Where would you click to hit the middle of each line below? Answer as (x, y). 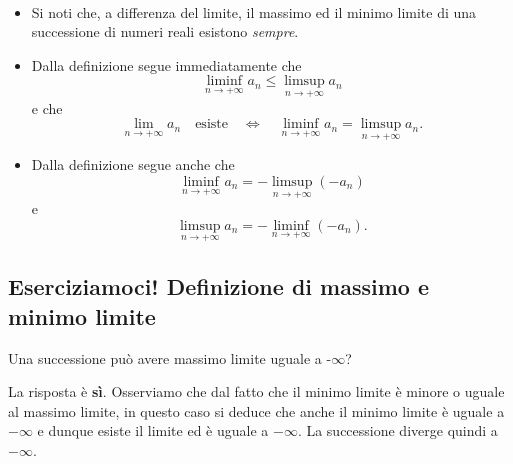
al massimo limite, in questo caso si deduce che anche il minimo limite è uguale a (256, 410)
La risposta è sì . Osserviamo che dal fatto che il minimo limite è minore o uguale (256, 391)
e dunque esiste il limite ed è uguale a (153, 430)
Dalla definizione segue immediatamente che (166, 64)
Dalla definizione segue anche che (133, 164)
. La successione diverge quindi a (397, 430)
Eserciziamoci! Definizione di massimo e (218, 286)
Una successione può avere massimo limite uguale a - (170, 357)
